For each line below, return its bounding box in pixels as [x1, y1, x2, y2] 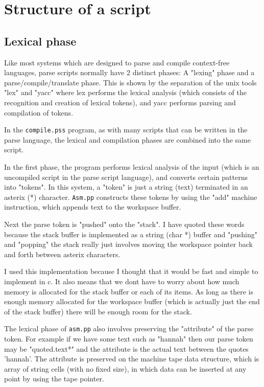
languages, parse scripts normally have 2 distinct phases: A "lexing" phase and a [4, 67, 255, 78]
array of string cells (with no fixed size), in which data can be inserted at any [4, 363, 247, 374]
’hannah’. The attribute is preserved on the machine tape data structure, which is [4, 353, 259, 364]
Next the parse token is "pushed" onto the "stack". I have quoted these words [4, 219, 245, 230]
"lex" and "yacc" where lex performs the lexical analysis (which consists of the [4, 87, 247, 98]
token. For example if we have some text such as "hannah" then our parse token [4, 333, 253, 344]
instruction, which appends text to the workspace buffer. [4, 201, 181, 212]
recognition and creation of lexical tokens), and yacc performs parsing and [4, 97, 236, 107]
